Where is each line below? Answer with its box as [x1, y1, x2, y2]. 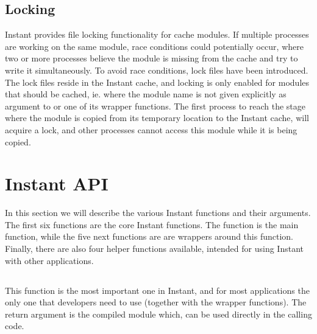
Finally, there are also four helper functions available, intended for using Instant [5, 242, 304, 255]
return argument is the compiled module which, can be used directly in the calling [5, 307, 312, 320]
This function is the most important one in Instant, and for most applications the [5, 284, 310, 296]
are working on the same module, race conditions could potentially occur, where [5, 40, 304, 52]
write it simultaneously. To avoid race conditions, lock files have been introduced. [5, 63, 308, 76]
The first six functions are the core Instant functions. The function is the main [5, 218, 299, 231]
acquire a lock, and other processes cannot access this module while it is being [5, 123, 297, 136]
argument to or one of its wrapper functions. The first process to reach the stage [5, 99, 306, 112]
